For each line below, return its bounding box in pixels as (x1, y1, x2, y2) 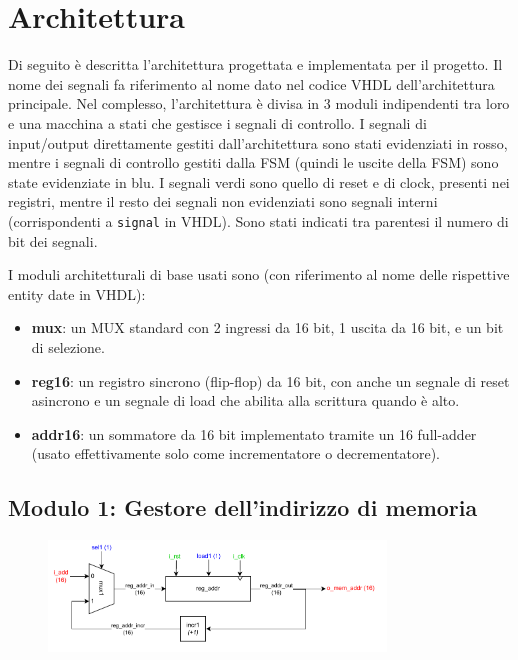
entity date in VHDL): (8, 283, 146, 304)
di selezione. (31, 336, 105, 357)
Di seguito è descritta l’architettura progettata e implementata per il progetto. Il (8, 54, 503, 75)
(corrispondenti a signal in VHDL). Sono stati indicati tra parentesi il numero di (8, 210, 509, 231)
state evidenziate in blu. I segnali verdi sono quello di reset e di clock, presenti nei (8, 171, 510, 192)
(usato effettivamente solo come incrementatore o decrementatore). (31, 443, 440, 464)
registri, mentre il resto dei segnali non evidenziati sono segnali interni (8, 191, 438, 212)
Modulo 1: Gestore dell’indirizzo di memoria (8, 492, 478, 523)
